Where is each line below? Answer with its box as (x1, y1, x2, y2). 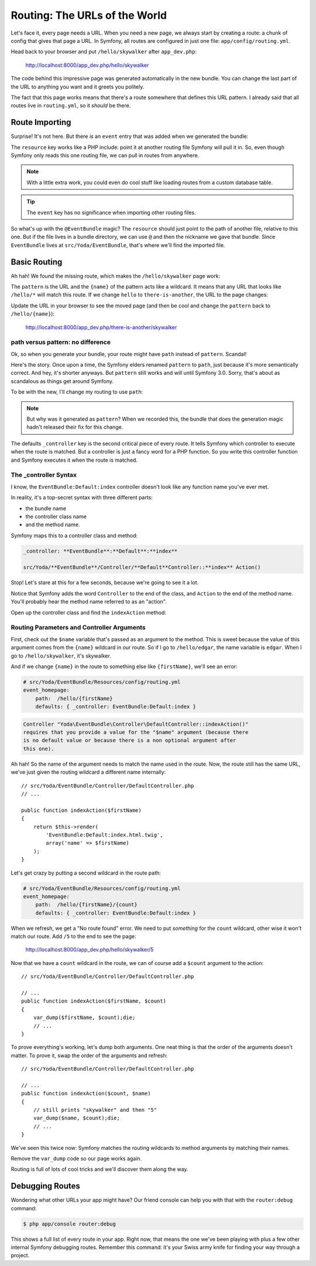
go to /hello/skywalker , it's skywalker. (11, 652, 111, 659)
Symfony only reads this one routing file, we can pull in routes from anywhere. (11, 151, 200, 158)
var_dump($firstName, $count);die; (33, 1014, 136, 1021)
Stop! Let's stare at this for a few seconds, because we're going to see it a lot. (11, 579, 199, 586)
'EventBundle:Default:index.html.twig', (46, 831, 163, 838)
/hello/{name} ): (11, 310, 55, 317)
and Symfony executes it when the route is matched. (11, 456, 138, 463)
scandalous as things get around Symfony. (11, 377, 114, 384)
